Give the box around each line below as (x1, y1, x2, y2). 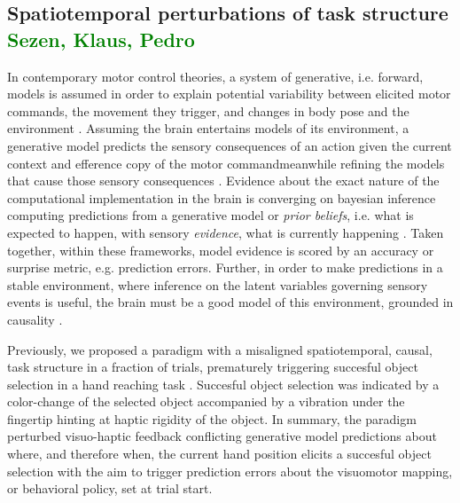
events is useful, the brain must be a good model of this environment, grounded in (7, 293, 454, 311)
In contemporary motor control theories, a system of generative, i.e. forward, (7, 67, 424, 85)
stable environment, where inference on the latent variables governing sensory (7, 275, 428, 294)
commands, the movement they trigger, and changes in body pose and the (7, 101, 409, 120)
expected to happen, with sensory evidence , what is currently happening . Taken (7, 223, 444, 241)
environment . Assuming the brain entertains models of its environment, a (7, 119, 409, 138)
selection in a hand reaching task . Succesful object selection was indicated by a (7, 374, 440, 393)
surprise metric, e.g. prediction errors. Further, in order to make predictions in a (7, 258, 443, 277)
